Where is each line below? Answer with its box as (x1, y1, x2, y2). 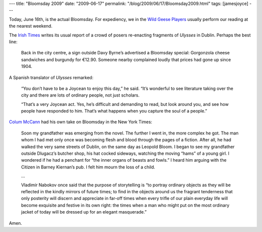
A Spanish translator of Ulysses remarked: (9, 74, 94, 80)
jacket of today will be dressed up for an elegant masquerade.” (21, 209, 147, 215)
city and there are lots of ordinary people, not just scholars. (21, 92, 140, 98)
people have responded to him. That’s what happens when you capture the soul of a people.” (21, 108, 207, 114)
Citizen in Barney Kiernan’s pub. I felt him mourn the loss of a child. (21, 164, 155, 170)
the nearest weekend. (9, 23, 53, 29)
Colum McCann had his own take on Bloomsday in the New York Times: (9, 119, 152, 125)
